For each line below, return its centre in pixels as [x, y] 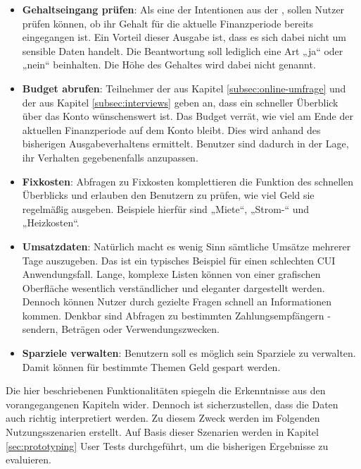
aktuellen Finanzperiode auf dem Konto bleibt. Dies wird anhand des [171, 129]
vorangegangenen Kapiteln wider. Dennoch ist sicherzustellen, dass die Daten [172, 404]
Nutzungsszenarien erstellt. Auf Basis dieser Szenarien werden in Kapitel [162, 432]
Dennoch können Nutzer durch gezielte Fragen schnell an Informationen [177, 301]
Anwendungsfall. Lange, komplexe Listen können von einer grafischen [171, 274]
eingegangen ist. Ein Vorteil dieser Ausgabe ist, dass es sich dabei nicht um [184, 37]
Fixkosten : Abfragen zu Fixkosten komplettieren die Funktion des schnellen [188, 181]
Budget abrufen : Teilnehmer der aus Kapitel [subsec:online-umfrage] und [184, 88]
